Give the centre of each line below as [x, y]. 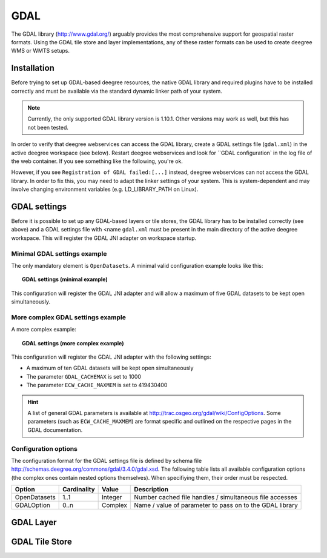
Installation [33, 68]
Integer [112, 497]
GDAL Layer [34, 522]
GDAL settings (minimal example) [65, 279]
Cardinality [79, 490]
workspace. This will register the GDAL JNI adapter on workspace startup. [104, 238]
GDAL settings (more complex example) [73, 343]
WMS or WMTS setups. [40, 51]
